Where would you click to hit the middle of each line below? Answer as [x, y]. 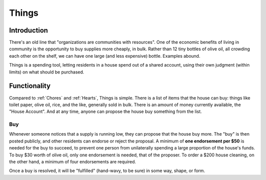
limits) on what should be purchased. [47, 72]
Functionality [30, 86]
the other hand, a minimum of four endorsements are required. [73, 162]
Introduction [29, 30]
